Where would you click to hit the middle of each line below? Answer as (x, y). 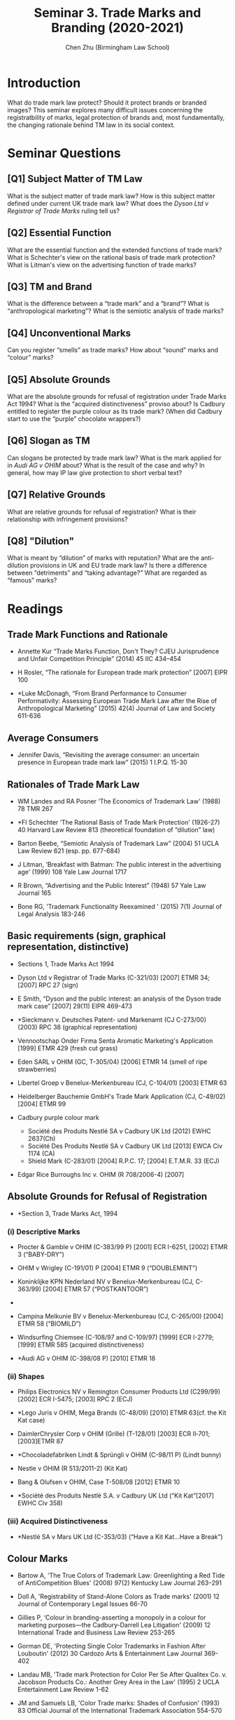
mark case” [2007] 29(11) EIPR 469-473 (75, 1006)
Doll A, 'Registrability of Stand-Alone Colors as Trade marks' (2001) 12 (119, 1596)
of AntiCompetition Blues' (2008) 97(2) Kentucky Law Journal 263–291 (120, 1583)
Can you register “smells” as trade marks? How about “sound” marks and (113, 350)
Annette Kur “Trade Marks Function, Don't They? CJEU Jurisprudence (118, 651)
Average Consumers (53, 738)
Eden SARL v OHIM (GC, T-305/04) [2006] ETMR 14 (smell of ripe (112, 1062)
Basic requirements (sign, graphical (87, 936)
